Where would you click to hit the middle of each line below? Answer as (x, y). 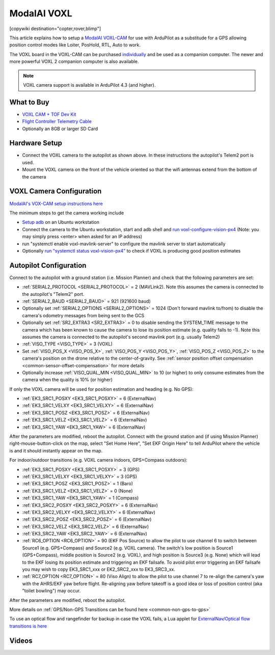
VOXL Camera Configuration (56, 191)
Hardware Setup (36, 143)
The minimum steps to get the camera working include (67, 213)
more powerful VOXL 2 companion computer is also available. (74, 62)
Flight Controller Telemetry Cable (57, 121)
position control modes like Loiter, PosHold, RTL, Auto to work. (75, 45)
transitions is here (28, 626)
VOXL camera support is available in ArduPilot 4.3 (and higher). (89, 85)
